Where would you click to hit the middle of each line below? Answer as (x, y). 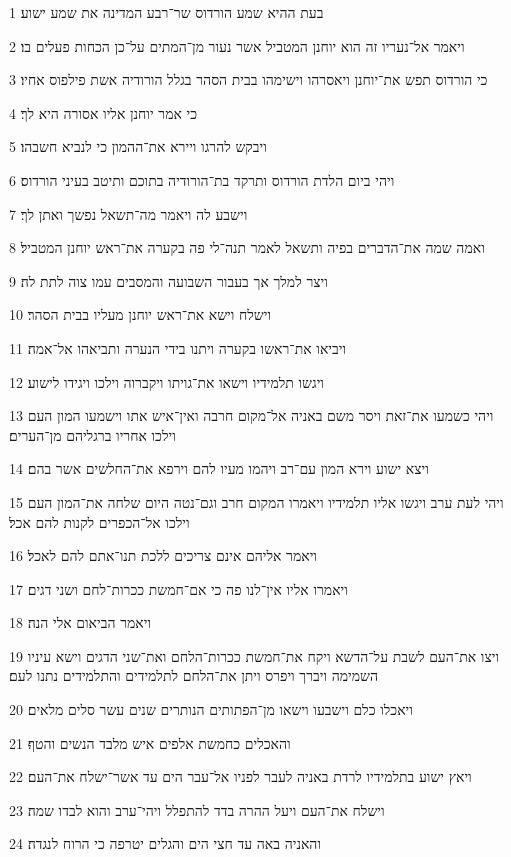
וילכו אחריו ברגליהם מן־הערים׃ (92, 434)
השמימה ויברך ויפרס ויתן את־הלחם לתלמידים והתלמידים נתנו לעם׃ (194, 675)
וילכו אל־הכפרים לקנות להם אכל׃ (99, 521)
